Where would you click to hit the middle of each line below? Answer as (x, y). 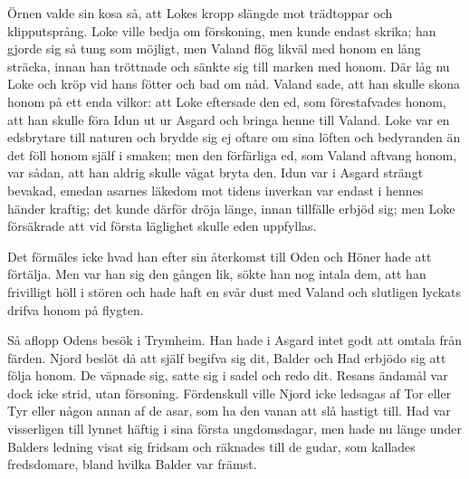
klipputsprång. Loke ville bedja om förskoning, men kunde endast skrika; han (222, 30)
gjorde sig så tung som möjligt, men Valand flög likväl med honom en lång (214, 48)
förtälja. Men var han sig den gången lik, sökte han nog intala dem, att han (217, 274)
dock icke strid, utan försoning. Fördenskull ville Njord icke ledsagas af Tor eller (230, 393)
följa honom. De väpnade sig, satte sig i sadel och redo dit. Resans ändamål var (228, 375)
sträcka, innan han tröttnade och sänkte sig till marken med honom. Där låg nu (229, 66)
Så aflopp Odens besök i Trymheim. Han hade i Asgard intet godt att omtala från (235, 340)
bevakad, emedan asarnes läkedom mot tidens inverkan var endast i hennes (215, 190)
